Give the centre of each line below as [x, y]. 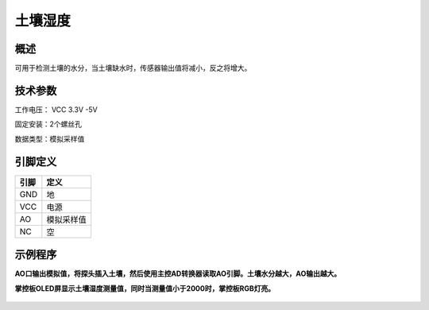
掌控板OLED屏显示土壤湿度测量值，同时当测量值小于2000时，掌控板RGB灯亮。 [145, 288]
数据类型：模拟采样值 [50, 138]
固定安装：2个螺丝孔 [48, 124]
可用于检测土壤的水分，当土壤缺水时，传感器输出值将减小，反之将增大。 [133, 68]
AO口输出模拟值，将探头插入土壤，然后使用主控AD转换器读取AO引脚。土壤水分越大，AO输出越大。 [178, 273]
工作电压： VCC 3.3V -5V [56, 109]
